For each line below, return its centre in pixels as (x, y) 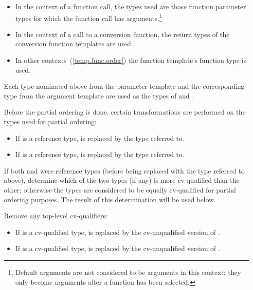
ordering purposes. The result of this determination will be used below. (110, 199)
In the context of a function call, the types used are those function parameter (131, 6)
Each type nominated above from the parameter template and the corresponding (124, 86)
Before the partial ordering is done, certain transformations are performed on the (125, 112)
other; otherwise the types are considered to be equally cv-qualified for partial (120, 189)
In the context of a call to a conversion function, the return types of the (122, 34)
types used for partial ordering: (50, 121)
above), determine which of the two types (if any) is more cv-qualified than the (122, 180)
